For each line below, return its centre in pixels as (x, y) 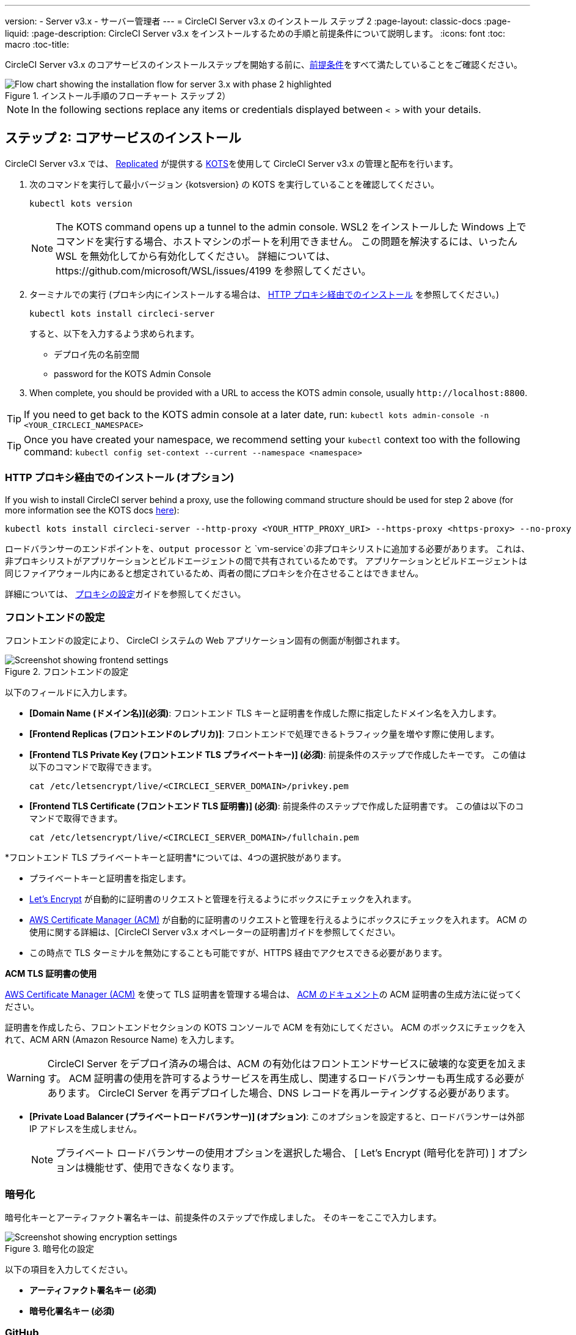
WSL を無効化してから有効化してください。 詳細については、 (195, 256)
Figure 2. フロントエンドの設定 (67, 672)
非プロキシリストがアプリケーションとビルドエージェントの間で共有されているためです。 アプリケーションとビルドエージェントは (266, 561)
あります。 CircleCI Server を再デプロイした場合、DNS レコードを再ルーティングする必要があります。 (281, 1093)
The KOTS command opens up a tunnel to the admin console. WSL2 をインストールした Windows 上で (291, 226)
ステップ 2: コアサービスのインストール (123, 138)
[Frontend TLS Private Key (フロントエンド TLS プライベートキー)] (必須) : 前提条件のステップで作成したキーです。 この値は (278, 755)
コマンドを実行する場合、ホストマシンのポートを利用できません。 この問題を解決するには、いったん (287, 241)
